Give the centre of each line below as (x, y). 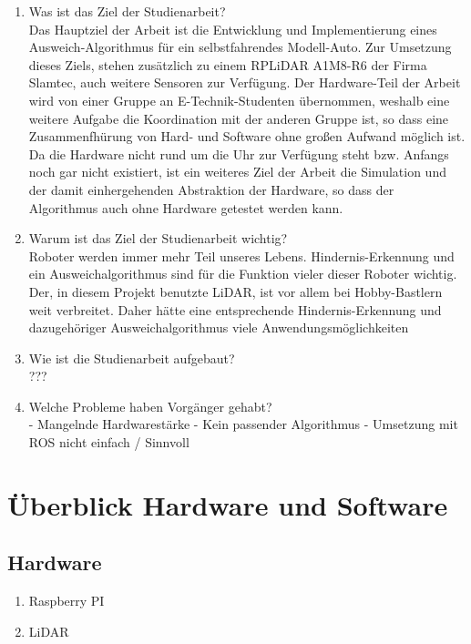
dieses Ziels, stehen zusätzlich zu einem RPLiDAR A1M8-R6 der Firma (228, 64)
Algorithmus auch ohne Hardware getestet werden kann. (186, 207)
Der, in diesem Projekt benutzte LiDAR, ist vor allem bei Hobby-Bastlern (235, 291)
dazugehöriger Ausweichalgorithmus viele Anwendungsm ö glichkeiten (219, 327)
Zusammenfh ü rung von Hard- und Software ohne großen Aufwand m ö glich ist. (247, 136)
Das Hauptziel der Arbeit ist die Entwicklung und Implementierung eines (233, 29)
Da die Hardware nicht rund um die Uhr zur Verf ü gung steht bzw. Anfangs (239, 153)
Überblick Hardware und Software (228, 504)
